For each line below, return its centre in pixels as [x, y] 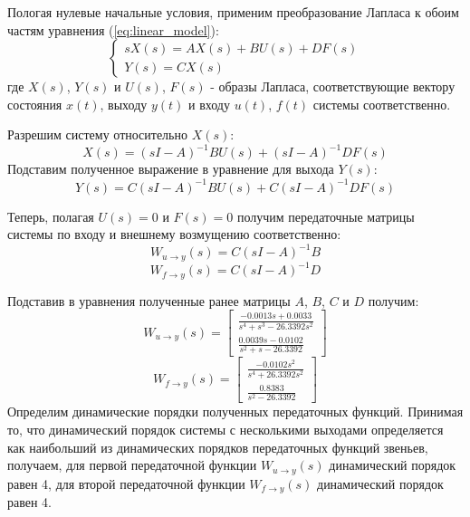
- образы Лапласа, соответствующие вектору [333, 86]
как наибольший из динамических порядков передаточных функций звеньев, [218, 447]
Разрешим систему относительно [97, 134]
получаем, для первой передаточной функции [132, 465]
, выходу [124, 104]
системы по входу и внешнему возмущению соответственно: [174, 234]
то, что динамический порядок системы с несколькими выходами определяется [225, 429]
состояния [35, 104]
